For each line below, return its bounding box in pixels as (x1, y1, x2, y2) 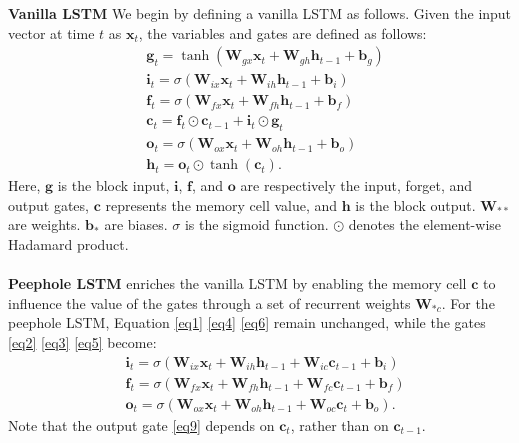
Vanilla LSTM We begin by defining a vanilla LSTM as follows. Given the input (8, 3, 512, 23)
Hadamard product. (8, 233, 129, 254)
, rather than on (290, 414, 389, 435)
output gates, (8, 194, 89, 215)
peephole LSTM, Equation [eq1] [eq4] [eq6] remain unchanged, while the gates (8, 312, 486, 333)
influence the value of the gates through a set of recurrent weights (8, 292, 411, 313)
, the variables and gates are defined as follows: (138, 22, 427, 43)
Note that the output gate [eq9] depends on (8, 414, 275, 435)
